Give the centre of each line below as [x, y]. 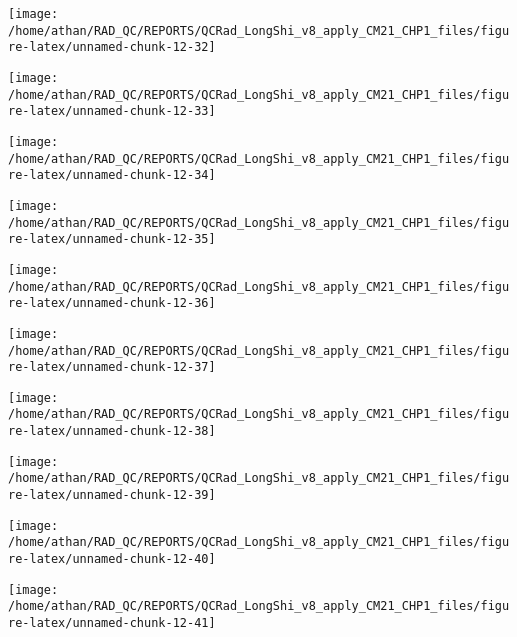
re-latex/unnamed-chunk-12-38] [112, 431]
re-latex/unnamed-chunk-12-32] [112, 47]
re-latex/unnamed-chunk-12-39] [112, 495]
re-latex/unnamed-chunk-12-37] [112, 367]
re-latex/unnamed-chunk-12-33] [112, 111]
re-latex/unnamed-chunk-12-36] [112, 303]
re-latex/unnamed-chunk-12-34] [112, 175]
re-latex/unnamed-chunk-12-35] [112, 239]
